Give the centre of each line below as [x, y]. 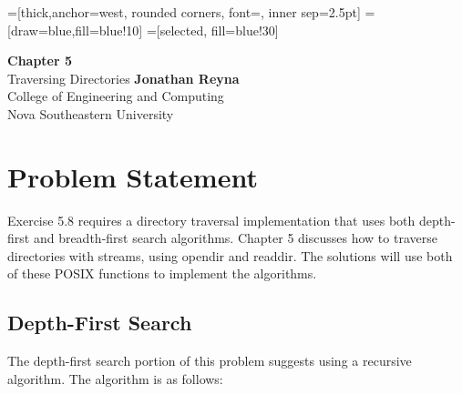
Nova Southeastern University [91, 113]
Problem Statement [133, 176]
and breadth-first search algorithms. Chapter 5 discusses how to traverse [235, 238]
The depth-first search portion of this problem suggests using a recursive [210, 361]
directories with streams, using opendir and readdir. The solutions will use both [230, 255]
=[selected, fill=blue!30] [212, 30]
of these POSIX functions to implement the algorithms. [162, 273]
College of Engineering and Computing [116, 96]
